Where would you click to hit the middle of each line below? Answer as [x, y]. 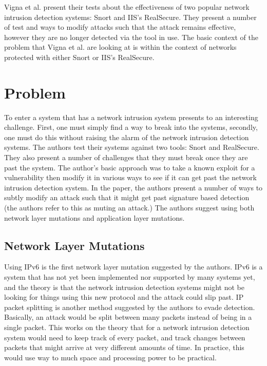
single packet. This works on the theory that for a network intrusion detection [127, 327]
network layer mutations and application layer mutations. [94, 217]
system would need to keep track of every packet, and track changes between [125, 337]
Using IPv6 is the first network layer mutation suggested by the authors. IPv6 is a [133, 267]
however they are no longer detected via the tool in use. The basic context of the [131, 37]
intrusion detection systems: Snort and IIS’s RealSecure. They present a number [130, 17]
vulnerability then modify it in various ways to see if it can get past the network [130, 177]
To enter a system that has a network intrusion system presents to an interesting [131, 117]
